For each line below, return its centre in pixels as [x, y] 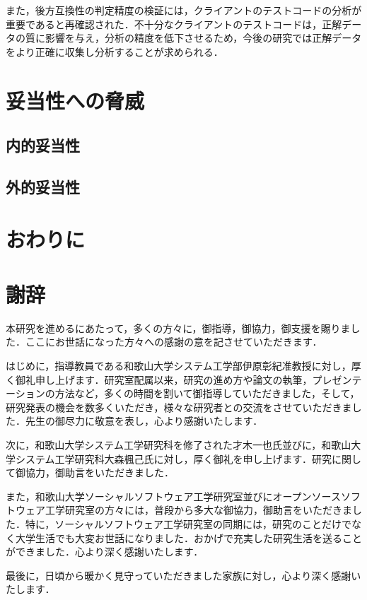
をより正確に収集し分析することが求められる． [115, 51]
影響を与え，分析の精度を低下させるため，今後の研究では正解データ [203, 38]
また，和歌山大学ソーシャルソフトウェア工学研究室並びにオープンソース [173, 496]
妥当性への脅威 [75, 100]
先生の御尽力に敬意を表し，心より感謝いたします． [144, 421]
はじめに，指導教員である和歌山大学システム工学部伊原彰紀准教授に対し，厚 [183, 365]
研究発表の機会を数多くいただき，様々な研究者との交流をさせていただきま [179, 407]
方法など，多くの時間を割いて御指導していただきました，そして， [207, 393]
